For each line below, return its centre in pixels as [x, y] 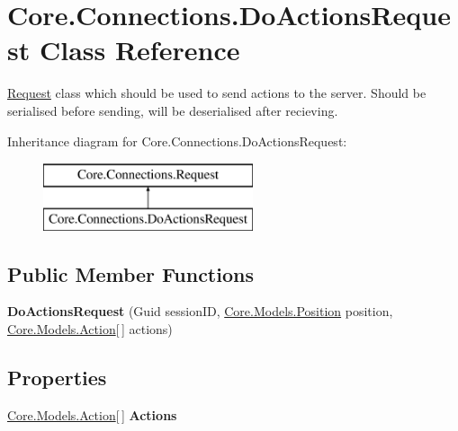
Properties [57, 378]
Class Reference [139, 50]
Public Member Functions [130, 273]
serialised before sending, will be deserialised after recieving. [173, 110]
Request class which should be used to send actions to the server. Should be [217, 93]
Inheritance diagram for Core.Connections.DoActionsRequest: [177, 141]
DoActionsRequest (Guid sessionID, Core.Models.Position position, [200, 311]
